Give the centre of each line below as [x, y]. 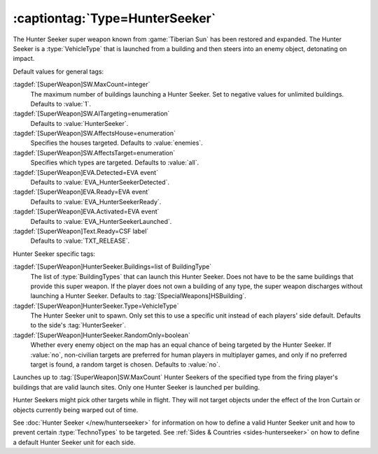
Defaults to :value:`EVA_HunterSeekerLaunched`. [101, 221]
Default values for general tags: [58, 71]
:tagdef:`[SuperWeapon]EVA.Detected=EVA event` [86, 172]
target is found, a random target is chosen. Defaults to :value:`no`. [125, 364]
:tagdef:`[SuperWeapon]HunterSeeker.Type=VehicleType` [96, 306]
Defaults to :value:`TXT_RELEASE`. [80, 241]
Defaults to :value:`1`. [61, 104]
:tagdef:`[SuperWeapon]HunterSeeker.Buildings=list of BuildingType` [112, 267]
